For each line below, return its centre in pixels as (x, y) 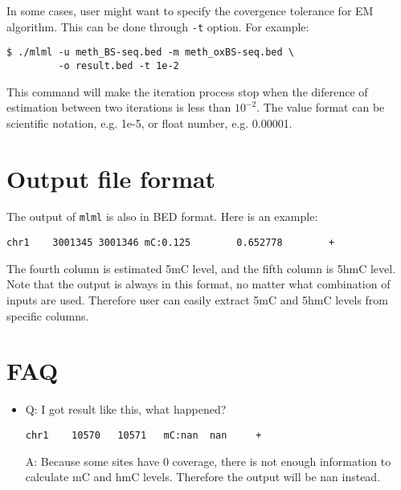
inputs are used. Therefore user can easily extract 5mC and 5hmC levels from (198, 299)
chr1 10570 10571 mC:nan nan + (143, 435)
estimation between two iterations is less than (119, 107)
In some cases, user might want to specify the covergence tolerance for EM (190, 10)
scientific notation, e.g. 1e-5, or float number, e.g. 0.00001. (149, 122)
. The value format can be (321, 107)
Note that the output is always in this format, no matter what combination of (198, 284)
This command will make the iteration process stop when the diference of (187, 91)
